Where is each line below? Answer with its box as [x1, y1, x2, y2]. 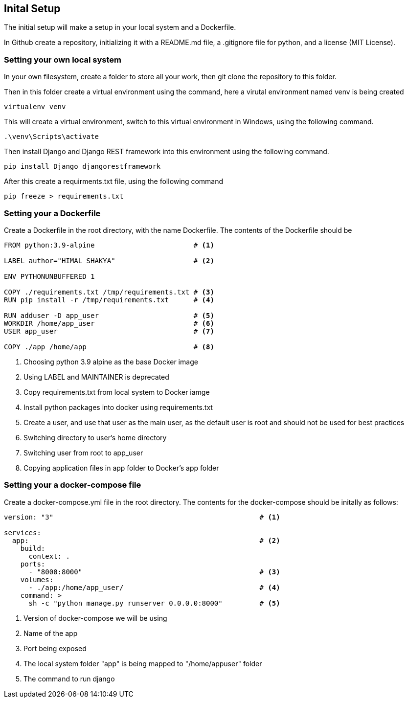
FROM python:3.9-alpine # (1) [4, 241, 214, 249]
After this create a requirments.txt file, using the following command [4, 177, 224, 186]
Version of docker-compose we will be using [23, 613, 167, 622]
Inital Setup [4, 2, 61, 15]
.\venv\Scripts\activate [4, 133, 99, 141]
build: [20, 544, 45, 552]
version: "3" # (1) [4, 513, 280, 521]
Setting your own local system [4, 54, 121, 65]
